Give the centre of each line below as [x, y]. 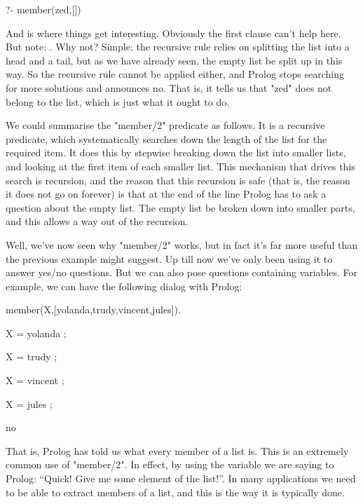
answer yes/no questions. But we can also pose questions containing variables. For [182, 272]
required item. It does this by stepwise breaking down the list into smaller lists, [176, 152]
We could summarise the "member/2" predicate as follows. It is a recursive [165, 125]
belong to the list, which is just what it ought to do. [118, 101]
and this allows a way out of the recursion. [97, 221]
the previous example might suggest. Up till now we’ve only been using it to [169, 258]
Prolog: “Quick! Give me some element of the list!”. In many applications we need [181, 478]
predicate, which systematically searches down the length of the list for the [166, 138]
